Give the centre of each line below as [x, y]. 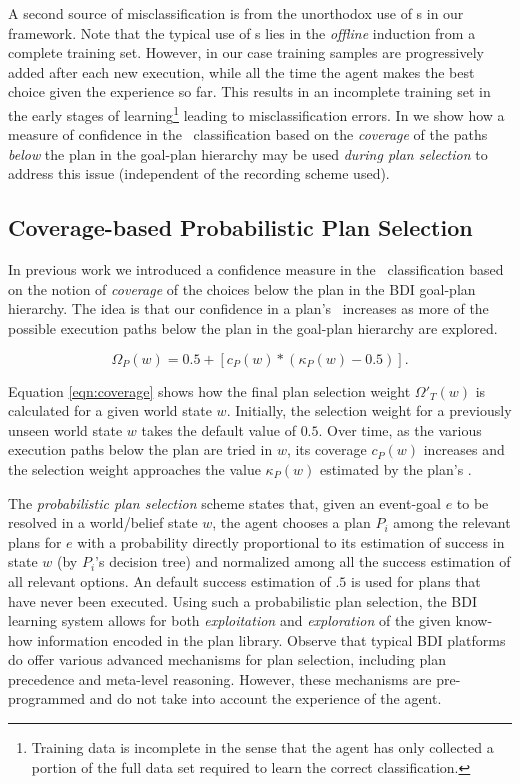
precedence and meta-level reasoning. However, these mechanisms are [220, 678]
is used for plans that [416, 580]
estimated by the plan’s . [395, 468]
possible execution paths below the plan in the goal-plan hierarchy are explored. [253, 327]
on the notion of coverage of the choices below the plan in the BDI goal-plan [242, 288]
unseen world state [65, 429]
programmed [47, 698]
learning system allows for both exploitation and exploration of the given [229, 620]
